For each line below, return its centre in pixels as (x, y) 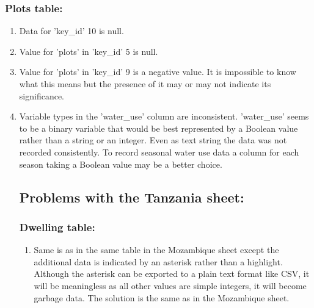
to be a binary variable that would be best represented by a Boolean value (159, 128)
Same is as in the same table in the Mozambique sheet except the (156, 250)
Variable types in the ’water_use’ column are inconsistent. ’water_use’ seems (164, 116)
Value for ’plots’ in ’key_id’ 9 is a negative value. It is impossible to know (158, 72)
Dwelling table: (57, 227)
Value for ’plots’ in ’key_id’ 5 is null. (89, 51)
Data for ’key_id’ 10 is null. (71, 31)
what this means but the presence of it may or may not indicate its (145, 84)
